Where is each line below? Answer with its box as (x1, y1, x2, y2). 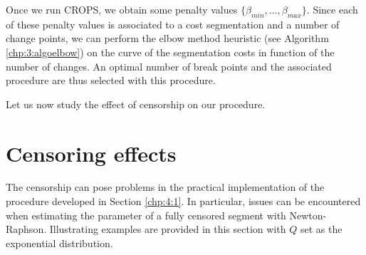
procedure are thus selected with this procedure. (6, 73, 216, 88)
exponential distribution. (6, 235, 113, 250)
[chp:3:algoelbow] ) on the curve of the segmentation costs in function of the (6, 44, 335, 59)
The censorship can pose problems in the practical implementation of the (6, 179, 325, 194)
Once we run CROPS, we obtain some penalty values (6, 2, 238, 16)
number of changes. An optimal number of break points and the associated (6, 58, 332, 73)
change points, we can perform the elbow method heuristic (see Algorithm (6, 31, 329, 46)
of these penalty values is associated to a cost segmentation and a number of (6, 16, 340, 31)
